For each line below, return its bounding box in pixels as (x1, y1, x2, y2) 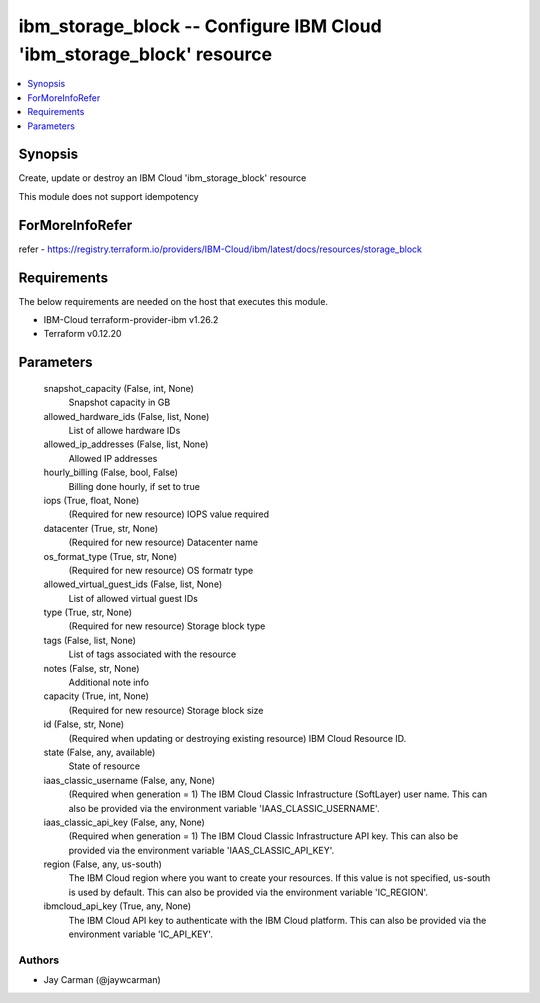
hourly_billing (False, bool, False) (43, 466, 179, 479)
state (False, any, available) (43, 746, 156, 758)
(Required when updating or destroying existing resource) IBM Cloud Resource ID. (68, 732, 407, 744)
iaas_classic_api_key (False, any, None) (43, 816, 205, 828)
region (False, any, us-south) (43, 858, 162, 870)
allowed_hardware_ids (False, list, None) (43, 410, 210, 422)
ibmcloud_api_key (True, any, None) (43, 900, 192, 912)
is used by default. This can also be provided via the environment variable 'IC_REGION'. (68, 886, 429, 898)
